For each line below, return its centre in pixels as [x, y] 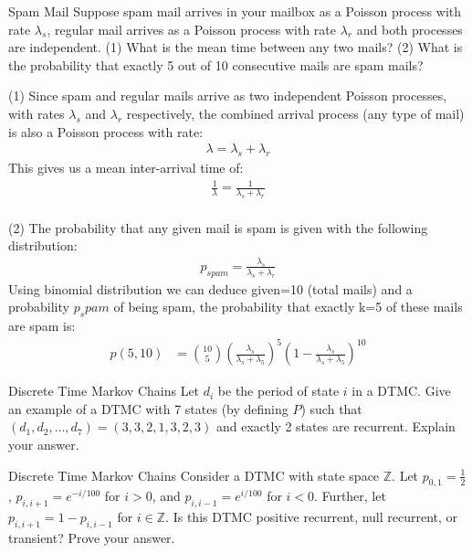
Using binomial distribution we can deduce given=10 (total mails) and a [210, 288]
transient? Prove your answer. [92, 538]
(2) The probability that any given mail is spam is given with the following [218, 227]
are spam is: [42, 326]
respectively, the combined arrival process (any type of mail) [295, 113]
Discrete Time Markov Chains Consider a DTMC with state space [194, 475]
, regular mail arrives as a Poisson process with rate [192, 29]
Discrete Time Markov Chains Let [104, 391]
